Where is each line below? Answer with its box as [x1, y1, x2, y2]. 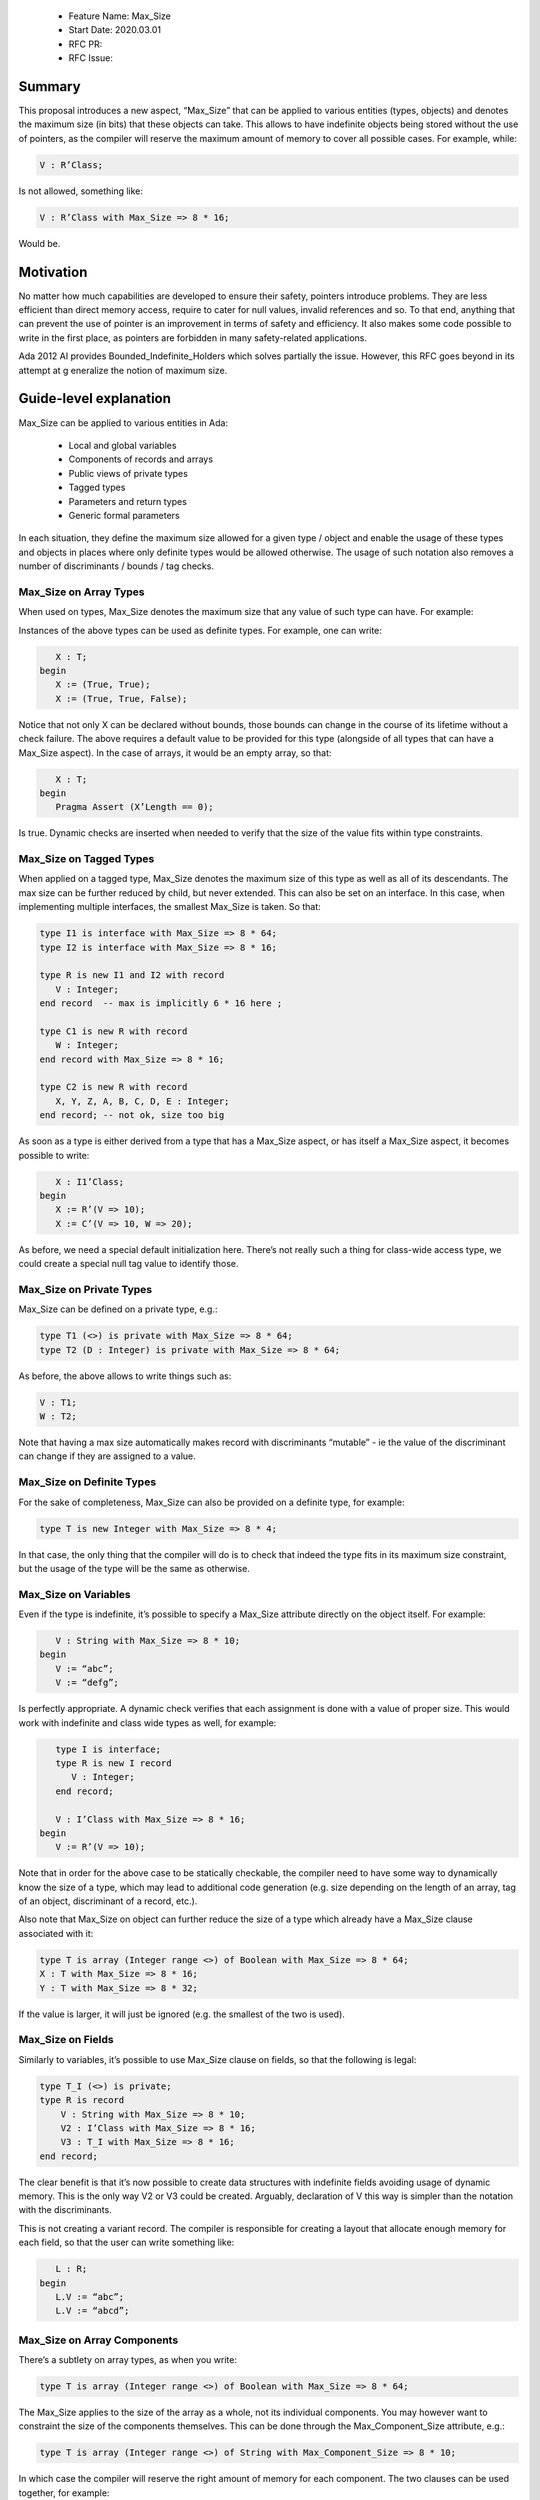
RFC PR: [68, 38, 103, 50]
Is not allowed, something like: [18, 185, 144, 197]
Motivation [18, 263, 88, 280]
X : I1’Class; [55, 1176, 125, 1187]
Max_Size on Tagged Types [18, 852, 155, 866]
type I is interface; [55, 1743, 162, 1755]
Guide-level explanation [18, 390, 172, 407]
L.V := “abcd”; [55, 2305, 130, 2317]
